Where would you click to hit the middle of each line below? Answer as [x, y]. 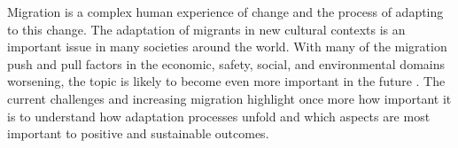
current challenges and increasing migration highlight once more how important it [229, 98]
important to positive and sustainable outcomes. [138, 133]
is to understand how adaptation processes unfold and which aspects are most [219, 116]
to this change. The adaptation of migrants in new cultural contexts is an [206, 29]
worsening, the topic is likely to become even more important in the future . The [226, 81]
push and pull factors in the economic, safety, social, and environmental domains [226, 63]
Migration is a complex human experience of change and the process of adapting [225, 12]
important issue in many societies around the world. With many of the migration [227, 47]
